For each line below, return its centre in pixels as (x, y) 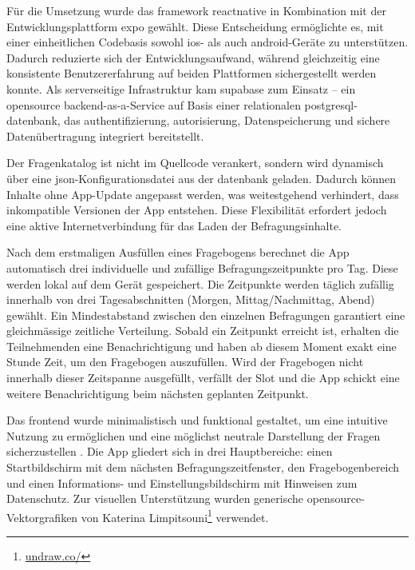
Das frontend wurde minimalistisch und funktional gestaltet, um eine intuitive (197, 420)
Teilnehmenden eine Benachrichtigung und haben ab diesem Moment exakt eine (202, 346)
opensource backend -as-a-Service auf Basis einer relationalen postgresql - (182, 104)
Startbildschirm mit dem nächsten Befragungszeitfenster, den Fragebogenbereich (203, 467)
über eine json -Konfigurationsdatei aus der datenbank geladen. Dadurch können (201, 178)
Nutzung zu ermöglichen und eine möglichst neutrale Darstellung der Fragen (194, 435)
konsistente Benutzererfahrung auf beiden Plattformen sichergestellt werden (192, 73)
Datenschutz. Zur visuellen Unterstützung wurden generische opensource (184, 498)
